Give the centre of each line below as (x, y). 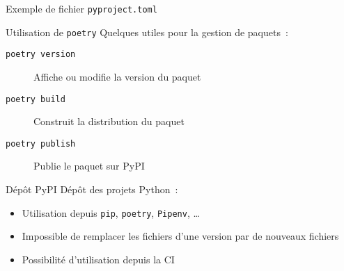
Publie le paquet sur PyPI (89, 166)
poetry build (36, 99)
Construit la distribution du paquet (109, 121)
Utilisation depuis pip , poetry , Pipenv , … (111, 212)
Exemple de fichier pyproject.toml (81, 8)
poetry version (41, 55)
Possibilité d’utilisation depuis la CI (98, 259)
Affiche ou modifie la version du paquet (117, 76)
